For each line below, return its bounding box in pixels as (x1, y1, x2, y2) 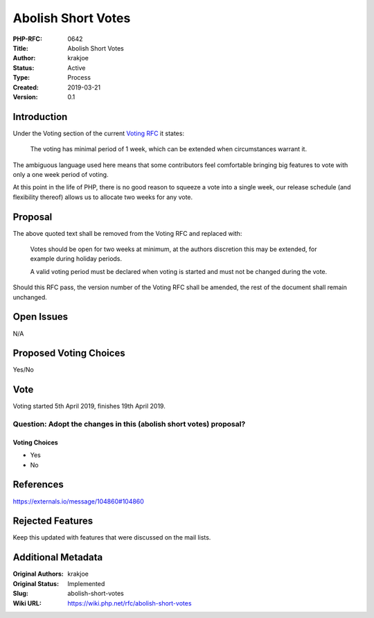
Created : (12, 83, 39, 92)
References (12, 479, 64, 490)
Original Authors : (12, 569, 64, 578)
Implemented (67, 579, 105, 587)
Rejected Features (12, 515, 93, 527)
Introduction (12, 111, 68, 123)
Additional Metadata (12, 551, 103, 563)
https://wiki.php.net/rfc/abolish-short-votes (67, 599, 192, 607)
